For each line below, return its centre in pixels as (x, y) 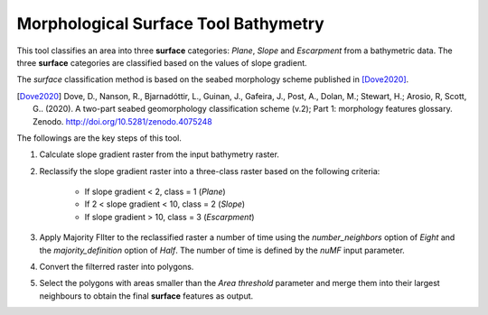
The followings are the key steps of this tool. (99, 138)
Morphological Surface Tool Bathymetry (170, 23)
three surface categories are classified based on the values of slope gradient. (162, 62)
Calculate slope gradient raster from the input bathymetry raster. (160, 154)
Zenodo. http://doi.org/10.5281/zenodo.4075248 (122, 121)
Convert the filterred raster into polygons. (117, 267)
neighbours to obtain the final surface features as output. (146, 296)
